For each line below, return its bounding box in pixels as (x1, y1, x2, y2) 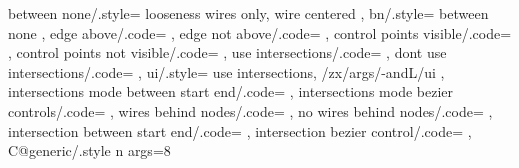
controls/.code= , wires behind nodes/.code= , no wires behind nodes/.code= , (8, 100, 493, 121)
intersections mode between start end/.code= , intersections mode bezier (8, 81, 453, 102)
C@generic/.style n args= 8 (8, 140, 171, 161)
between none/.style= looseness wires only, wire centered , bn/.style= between (8, 3, 489, 23)
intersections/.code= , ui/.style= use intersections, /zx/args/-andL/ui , (8, 61, 445, 82)
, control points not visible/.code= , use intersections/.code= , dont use (8, 42, 447, 63)
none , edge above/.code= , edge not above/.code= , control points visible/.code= (8, 22, 512, 43)
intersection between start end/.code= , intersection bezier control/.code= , (8, 120, 472, 141)
